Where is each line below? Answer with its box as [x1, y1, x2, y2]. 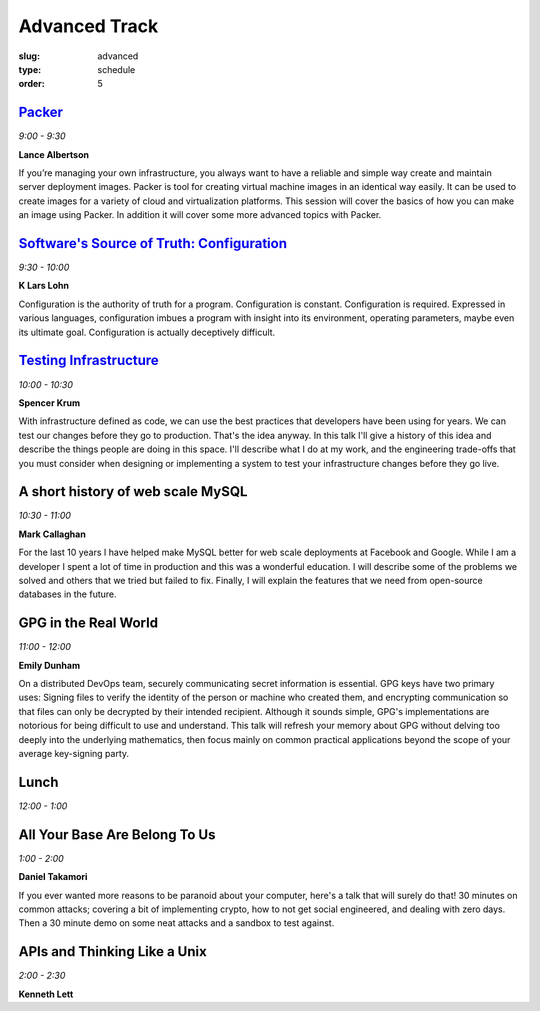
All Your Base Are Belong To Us [18, 826, 216, 843]
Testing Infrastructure [18, 352, 159, 369]
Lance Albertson [18, 148, 90, 160]
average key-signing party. [18, 748, 130, 760]
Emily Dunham [18, 659, 80, 671]
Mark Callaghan [18, 528, 87, 540]
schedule [97, 63, 136, 75]
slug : [18, 50, 40, 62]
